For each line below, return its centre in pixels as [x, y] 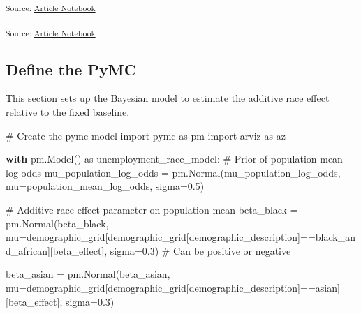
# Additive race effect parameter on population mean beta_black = [152, 210]
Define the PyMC [71, 69]
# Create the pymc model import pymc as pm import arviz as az [146, 135]
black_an [335, 237]
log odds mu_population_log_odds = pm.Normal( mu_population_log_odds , [173, 172]
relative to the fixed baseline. [68, 112]
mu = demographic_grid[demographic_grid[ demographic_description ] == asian [171, 287]
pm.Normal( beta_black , [57, 223]
